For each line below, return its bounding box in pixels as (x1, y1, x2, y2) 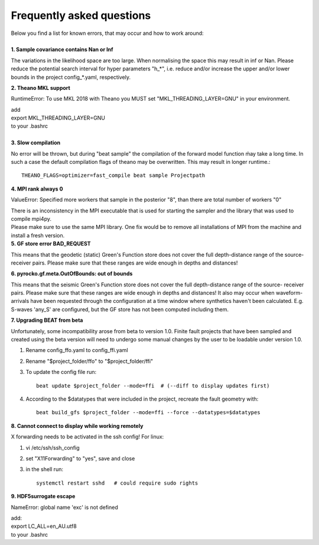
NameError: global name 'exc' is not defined (11, 504, 118, 511)
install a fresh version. (11, 231, 65, 239)
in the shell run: (25, 466, 63, 473)
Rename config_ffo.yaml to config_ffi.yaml (25, 347, 128, 354)
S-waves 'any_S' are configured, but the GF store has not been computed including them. (11, 305, 229, 313)
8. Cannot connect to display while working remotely (11, 422, 144, 429)
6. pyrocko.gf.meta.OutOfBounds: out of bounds (11, 270, 133, 278)
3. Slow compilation (11, 139, 61, 146)
